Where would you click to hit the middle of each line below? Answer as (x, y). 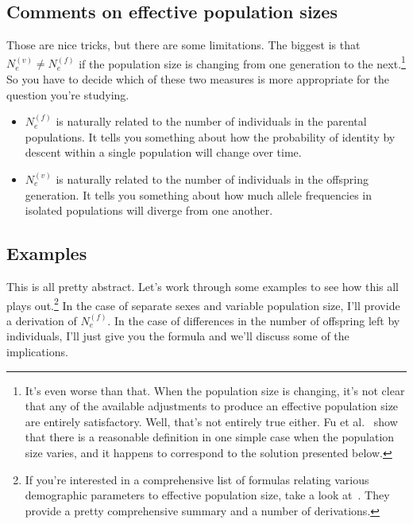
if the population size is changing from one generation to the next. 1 (242, 62)
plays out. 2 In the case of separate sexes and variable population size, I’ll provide (203, 304)
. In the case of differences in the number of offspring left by (254, 320)
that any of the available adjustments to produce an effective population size (212, 406)
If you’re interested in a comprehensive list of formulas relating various (197, 479)
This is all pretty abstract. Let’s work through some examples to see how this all (203, 286)
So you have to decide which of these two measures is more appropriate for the (198, 79)
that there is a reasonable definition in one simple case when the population (210, 437)
